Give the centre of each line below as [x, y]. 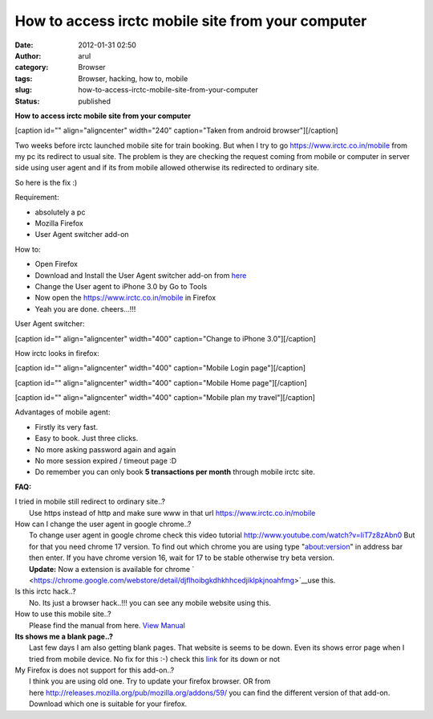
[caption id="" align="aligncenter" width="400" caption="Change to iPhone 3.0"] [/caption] [165, 338]
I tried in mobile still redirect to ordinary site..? [90, 501]
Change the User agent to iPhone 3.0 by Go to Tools [121, 286]
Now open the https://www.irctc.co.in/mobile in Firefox [125, 298]
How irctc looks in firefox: [57, 353]
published [95, 101]
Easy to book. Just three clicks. [87, 439]
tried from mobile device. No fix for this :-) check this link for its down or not [155, 659]
